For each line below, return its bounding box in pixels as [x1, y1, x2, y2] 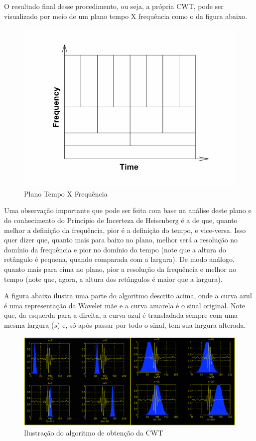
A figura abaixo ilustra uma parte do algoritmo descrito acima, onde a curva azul [4, 290, 252, 301]
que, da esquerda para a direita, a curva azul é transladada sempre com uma [4, 310, 238, 320]
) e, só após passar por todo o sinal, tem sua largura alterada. [57, 319, 246, 330]
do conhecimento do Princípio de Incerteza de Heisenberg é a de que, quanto [4, 215, 238, 225]
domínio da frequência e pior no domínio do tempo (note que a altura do [4, 244, 226, 254]
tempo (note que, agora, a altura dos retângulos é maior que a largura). [4, 273, 223, 284]
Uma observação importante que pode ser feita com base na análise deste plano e [4, 205, 252, 216]
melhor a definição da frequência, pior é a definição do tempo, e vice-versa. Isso [4, 224, 246, 235]
